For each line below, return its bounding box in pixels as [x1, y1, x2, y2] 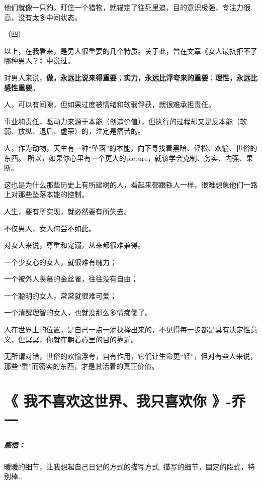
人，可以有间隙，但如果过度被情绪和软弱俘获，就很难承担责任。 [4, 99, 215, 110]
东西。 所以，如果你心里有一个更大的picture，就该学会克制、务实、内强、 [4, 152, 246, 163]
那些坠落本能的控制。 [18, 189, 89, 200]
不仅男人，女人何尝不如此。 [4, 223, 96, 233]
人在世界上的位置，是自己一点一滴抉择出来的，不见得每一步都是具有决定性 [4, 324, 250, 335]
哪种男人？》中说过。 [4, 55, 74, 66]
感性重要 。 [4, 82, 39, 92]
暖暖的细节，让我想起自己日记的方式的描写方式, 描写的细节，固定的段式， [4, 461, 248, 471]
